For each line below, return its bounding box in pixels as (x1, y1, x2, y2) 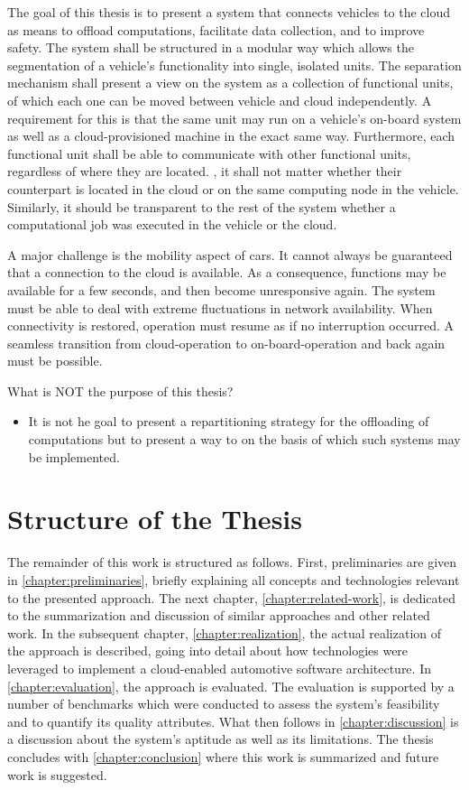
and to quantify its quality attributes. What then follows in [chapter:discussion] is (7, 711, 459, 730)
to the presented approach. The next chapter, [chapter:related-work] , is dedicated (7, 588, 456, 607)
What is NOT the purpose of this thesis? (7, 381, 234, 400)
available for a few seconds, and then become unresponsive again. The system (7, 280, 436, 299)
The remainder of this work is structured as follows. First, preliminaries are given (7, 553, 457, 572)
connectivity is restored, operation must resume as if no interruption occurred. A (7, 316, 454, 335)
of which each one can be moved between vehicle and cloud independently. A (7, 90, 432, 109)
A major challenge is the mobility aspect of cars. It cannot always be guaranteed (7, 245, 453, 264)
